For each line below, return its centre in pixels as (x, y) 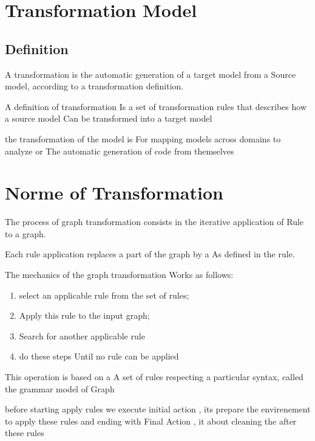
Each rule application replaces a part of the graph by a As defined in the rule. (150, 254)
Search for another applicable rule (82, 335)
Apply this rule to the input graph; (84, 315)
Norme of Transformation (114, 193)
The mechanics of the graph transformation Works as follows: (119, 275)
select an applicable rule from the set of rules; (104, 295)
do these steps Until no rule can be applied (99, 356)
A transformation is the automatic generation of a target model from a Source (151, 74)
